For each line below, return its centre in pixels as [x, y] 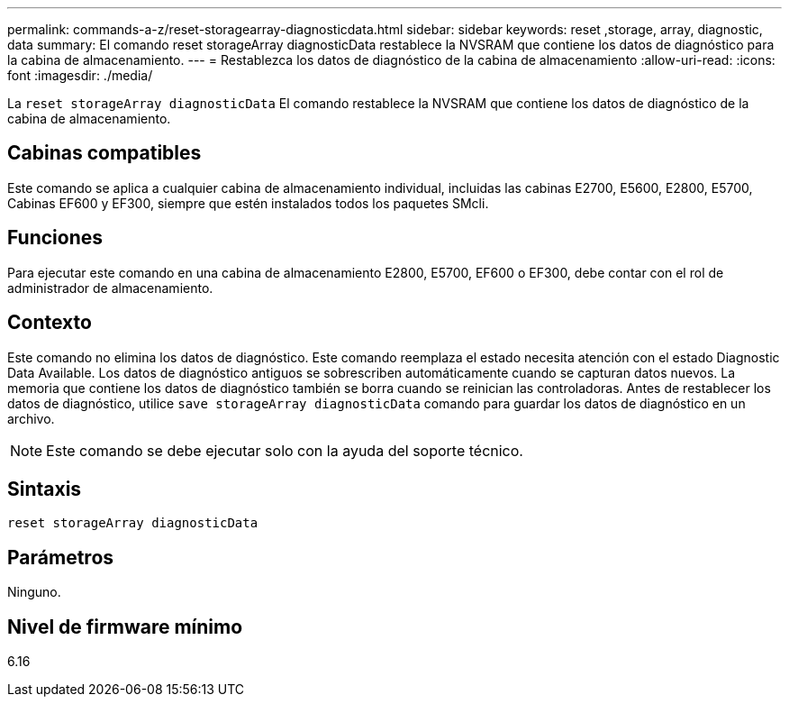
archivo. [31, 418]
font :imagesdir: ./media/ [80, 75]
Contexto [50, 323]
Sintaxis [45, 489]
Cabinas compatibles [104, 153]
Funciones [55, 238]
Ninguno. [34, 592]
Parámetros [61, 557]
